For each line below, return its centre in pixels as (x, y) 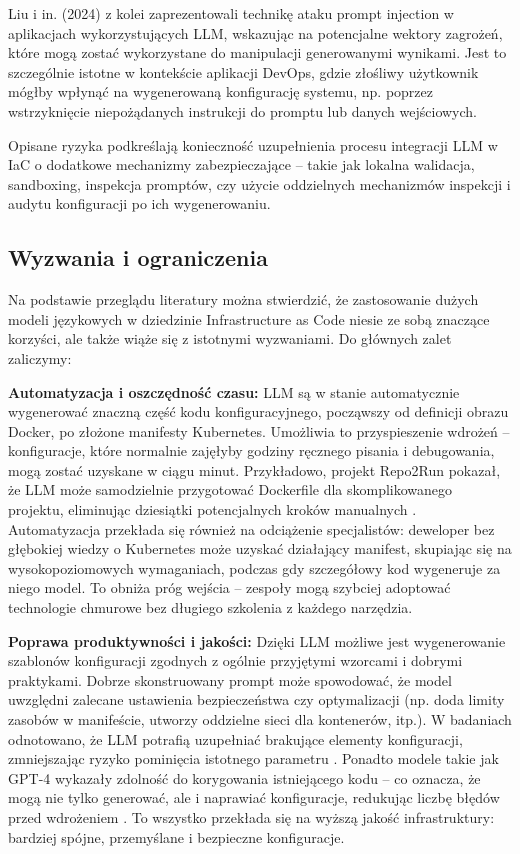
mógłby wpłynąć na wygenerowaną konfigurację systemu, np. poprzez (221, 91)
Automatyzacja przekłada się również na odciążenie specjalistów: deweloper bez (251, 528)
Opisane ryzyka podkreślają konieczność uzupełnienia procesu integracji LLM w (253, 144)
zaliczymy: (40, 357)
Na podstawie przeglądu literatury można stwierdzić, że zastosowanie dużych (243, 299)
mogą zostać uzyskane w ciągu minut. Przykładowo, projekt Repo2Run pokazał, (254, 469)
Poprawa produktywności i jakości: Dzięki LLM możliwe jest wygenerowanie (257, 640)
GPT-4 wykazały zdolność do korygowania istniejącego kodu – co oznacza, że (244, 777)
